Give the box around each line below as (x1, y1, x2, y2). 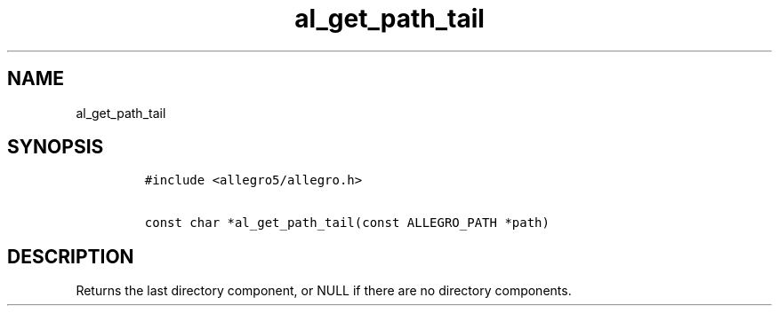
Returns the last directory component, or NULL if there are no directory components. (76, 283, 572, 299)
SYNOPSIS (7, 136, 104, 159)
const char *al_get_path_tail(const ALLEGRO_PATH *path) (144, 215, 550, 231)
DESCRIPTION (7, 245, 134, 268)
